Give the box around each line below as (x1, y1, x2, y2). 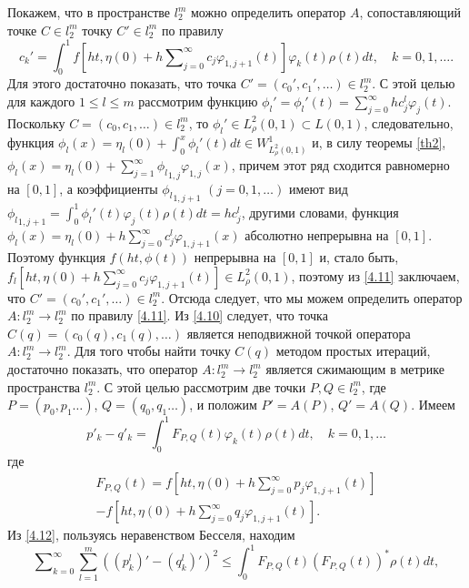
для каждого (7, 92, 75, 111)
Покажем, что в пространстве (7, 3, 171, 21)
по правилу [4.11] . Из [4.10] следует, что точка (71, 306, 328, 325)
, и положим (189, 395, 257, 414)
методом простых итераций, (275, 341, 431, 360)
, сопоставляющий (359, 3, 461, 21)
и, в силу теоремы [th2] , (312, 133, 446, 152)
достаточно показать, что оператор (7, 360, 198, 379)
